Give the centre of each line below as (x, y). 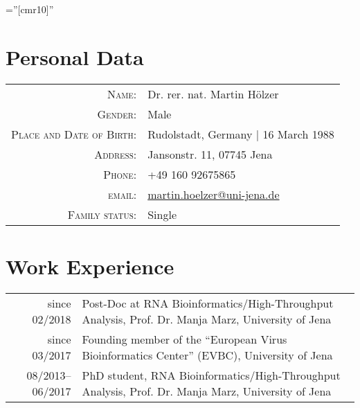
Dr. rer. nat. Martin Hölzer (213, 94)
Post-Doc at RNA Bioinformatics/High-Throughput (208, 303)
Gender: (117, 114)
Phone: (120, 174)
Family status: (102, 214)
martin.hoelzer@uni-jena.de (214, 194)
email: (123, 194)
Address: (116, 154)
